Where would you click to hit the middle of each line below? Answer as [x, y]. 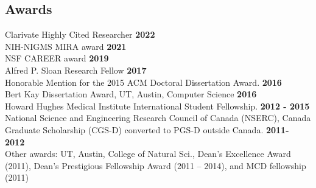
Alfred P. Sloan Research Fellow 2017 [76, 70]
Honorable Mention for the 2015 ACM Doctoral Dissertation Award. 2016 [143, 82]
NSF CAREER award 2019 [57, 58]
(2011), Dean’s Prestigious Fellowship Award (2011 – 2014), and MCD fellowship [156, 165]
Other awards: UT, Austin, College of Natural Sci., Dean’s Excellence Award [148, 154]
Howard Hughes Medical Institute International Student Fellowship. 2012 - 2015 [157, 106]
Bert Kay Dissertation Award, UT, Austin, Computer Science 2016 [131, 94]
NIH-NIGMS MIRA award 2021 [66, 46]
